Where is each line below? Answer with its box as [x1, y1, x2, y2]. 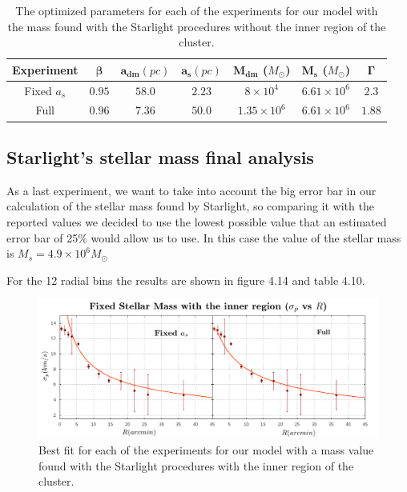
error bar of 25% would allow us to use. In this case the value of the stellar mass [6, 229, 401, 246]
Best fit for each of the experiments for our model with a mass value [38, 442, 374, 458]
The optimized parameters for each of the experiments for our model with [15, 2, 378, 18]
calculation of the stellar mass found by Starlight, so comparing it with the [6, 198, 374, 214]
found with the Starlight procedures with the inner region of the [38, 457, 354, 474]
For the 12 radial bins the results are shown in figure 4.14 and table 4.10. [6, 271, 365, 288]
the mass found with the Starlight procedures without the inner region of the [7, 18, 386, 34]
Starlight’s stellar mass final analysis [6, 144, 314, 169]
